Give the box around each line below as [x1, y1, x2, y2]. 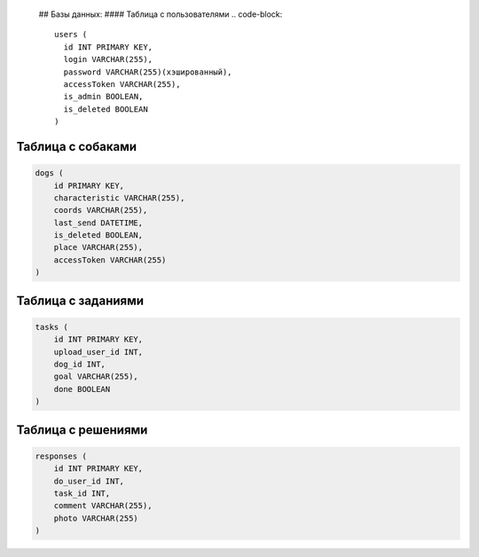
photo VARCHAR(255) [53, 513, 139, 523]
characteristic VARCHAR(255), [53, 192, 185, 203]
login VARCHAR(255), [63, 54, 153, 65]
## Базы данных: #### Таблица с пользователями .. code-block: [38, 9, 283, 20]
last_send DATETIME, [53, 217, 144, 228]
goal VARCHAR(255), [53, 372, 139, 381]
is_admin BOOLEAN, [63, 91, 144, 102]
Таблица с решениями [16, 422, 148, 437]
